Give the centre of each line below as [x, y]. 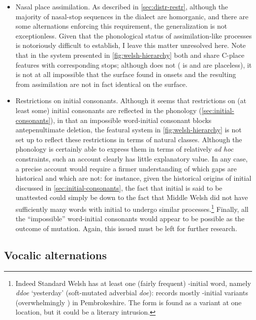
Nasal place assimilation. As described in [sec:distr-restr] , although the [122, 6]
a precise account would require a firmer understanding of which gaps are [126, 168]
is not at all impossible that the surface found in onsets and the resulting [126, 74]
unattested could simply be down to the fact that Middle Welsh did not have [132, 197]
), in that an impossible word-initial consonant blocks [131, 120]
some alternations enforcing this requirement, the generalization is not [121, 26]
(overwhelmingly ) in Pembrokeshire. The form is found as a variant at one [128, 302]
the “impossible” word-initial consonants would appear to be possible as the [130, 219]
